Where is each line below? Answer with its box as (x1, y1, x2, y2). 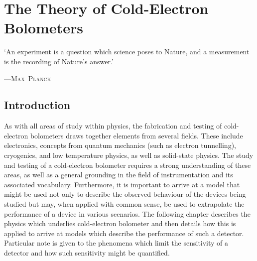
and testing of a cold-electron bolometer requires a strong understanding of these (4, 159, 251, 170)
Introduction (4, 97, 71, 113)
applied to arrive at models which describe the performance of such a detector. (4, 228, 244, 238)
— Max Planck (4, 73, 51, 83)
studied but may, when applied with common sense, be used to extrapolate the (4, 199, 245, 209)
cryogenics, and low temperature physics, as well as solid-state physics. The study (4, 150, 254, 160)
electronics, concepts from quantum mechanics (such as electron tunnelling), (4, 140, 236, 150)
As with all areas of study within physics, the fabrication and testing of (4, 121, 222, 131)
